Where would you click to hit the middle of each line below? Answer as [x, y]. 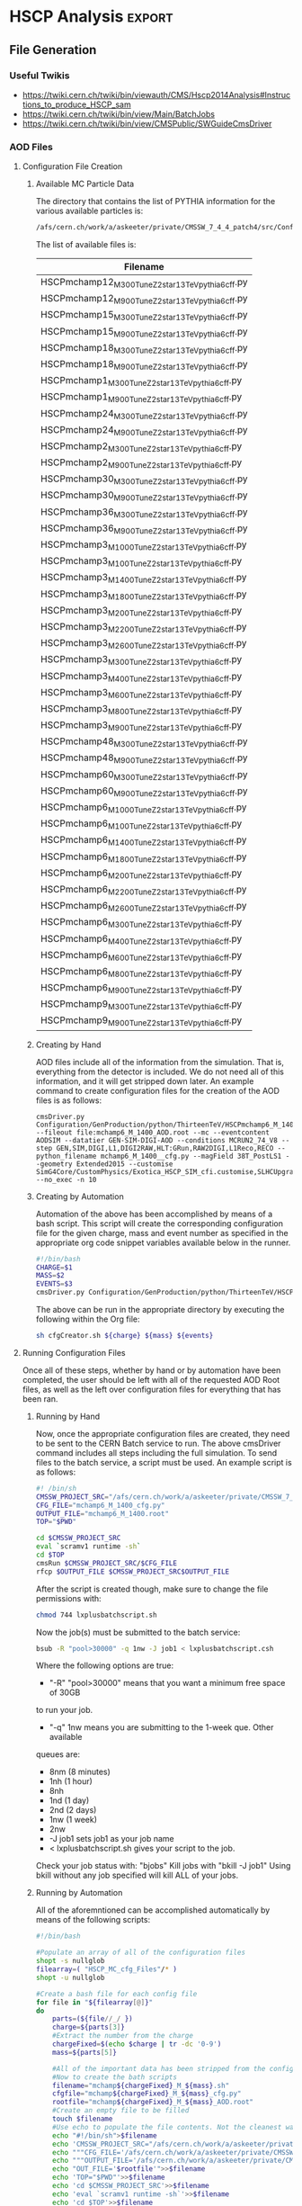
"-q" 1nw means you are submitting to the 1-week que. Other [161, 1727]
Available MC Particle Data [85, 184]
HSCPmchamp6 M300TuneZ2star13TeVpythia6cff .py [141, 923]
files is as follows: [68, 1100]
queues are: [58, 1754]
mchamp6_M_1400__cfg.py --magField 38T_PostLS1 [191, 1156]
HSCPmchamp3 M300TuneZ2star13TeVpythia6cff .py [141, 660]
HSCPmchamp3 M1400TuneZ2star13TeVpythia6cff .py [143, 578]
